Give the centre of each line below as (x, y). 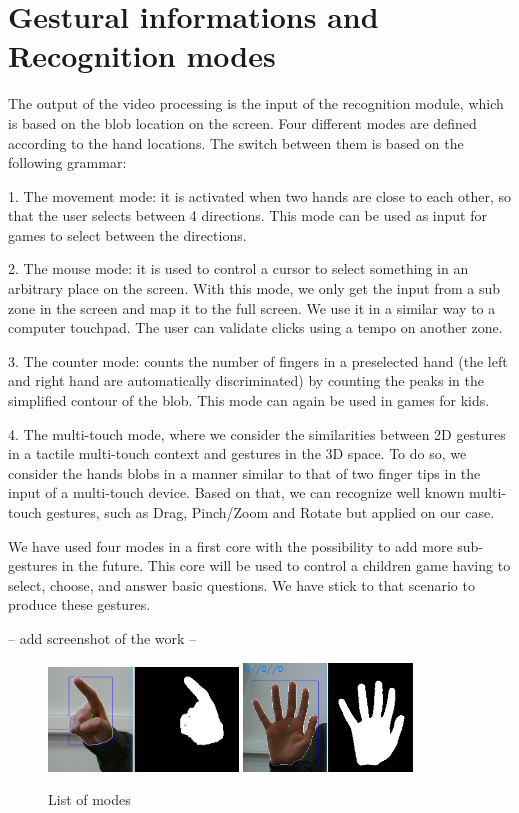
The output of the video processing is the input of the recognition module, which (256, 103)
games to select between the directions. (127, 234)
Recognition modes (142, 55)
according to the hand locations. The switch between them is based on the (236, 142)
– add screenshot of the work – (102, 637)
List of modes (89, 799)
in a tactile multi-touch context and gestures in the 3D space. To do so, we (237, 453)
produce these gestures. (79, 604)
